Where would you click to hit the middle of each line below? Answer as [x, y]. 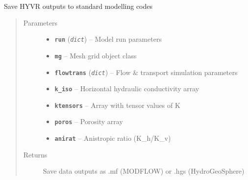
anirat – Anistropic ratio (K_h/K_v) [113, 138]
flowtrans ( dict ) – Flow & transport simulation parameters [146, 72]
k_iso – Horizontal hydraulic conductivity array [127, 89]
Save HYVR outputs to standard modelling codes [78, 6]
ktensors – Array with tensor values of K [117, 105]
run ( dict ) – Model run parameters [108, 39]
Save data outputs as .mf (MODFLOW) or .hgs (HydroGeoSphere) [144, 171]
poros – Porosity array [89, 121]
